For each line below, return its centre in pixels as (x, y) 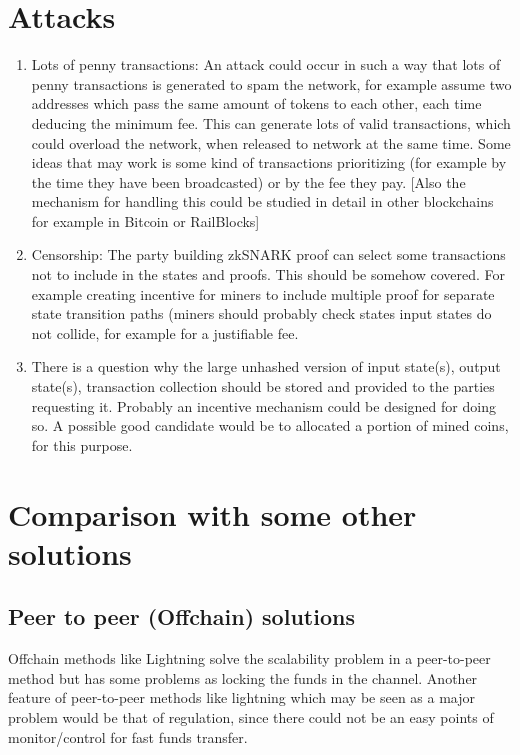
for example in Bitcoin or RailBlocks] (145, 220)
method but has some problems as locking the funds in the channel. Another (243, 677)
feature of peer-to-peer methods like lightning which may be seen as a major (242, 697)
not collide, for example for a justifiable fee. (165, 332)
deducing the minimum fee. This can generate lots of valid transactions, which (271, 122)
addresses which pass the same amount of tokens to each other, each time (256, 103)
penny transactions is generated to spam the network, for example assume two (271, 83)
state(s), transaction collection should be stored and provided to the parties (263, 386)
